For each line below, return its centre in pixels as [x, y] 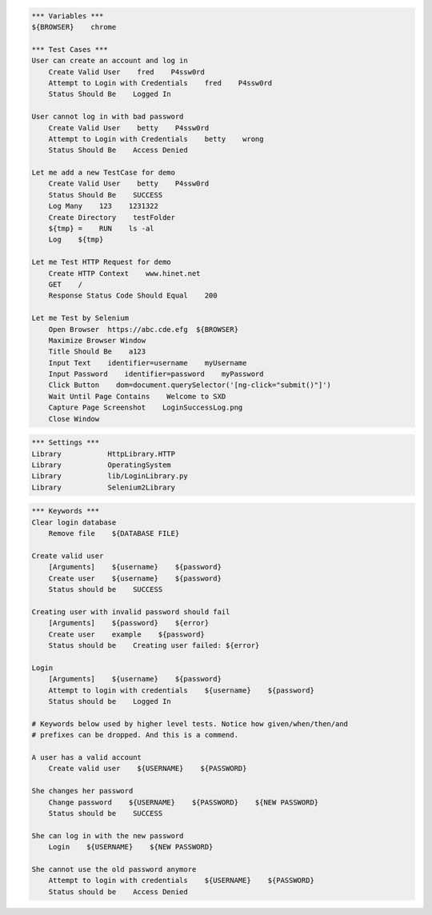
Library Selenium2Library [104, 487]
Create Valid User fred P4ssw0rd [127, 72]
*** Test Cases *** [70, 49]
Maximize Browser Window [97, 340]
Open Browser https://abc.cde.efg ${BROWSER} [144, 329]
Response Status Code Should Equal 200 [133, 296]
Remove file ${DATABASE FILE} [114, 533]
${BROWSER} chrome [74, 27]
